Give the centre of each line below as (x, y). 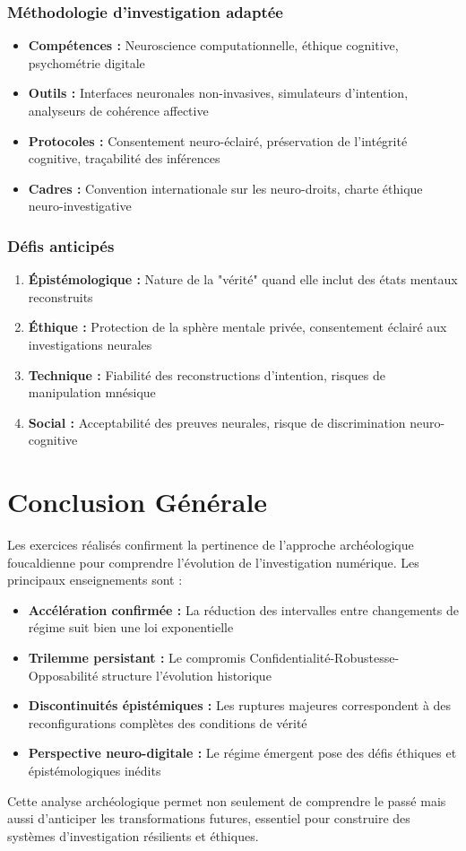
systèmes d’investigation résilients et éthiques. (133, 835)
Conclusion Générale (138, 502)
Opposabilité (63, 675)
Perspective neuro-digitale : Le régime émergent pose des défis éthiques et (242, 753)
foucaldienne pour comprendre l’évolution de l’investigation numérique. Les (213, 562)
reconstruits (60, 296)
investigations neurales (90, 344)
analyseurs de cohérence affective (118, 110)
